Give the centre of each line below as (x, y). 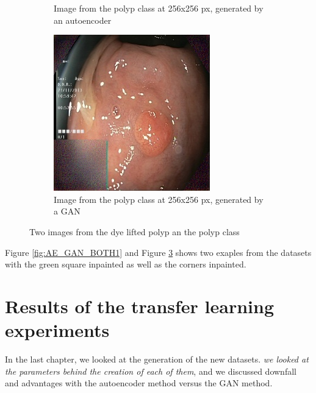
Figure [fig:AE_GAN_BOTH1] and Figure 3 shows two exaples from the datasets (158, 252)
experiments (57, 330)
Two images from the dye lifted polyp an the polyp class (135, 231)
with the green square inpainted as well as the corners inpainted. (126, 264)
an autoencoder (83, 20)
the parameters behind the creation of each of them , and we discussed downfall (151, 371)
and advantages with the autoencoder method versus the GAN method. (139, 383)
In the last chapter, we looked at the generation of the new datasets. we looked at (157, 359)
